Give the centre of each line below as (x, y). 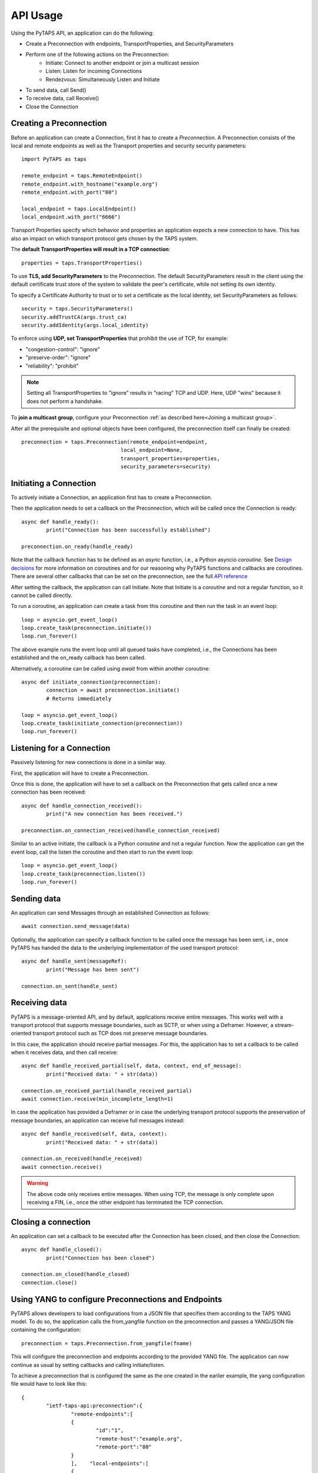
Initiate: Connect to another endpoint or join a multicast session (122, 62)
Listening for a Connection (61, 748)
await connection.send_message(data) (76, 926)
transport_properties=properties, (170, 458)
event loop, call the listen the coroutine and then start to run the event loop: (102, 852)
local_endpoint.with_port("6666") (71, 217)
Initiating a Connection (54, 483)
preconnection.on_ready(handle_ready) (77, 546)
